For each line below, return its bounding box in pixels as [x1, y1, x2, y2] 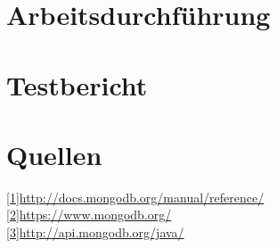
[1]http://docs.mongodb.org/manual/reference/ [6, 187, 265, 206]
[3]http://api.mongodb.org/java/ [6, 223, 184, 242]
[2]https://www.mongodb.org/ [6, 205, 172, 224]
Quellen [6, 136, 102, 172]
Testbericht [6, 66, 148, 103]
